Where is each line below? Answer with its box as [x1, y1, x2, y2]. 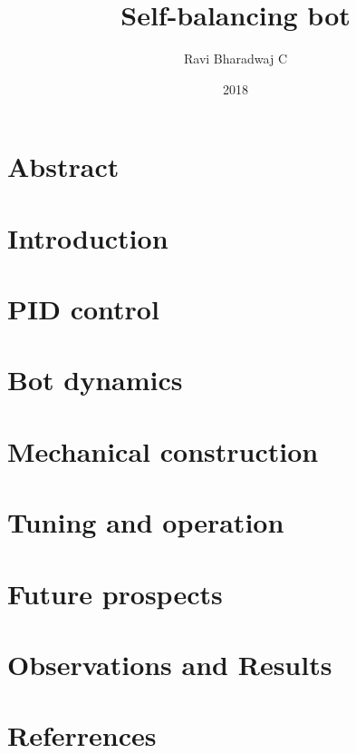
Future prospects [7, 574, 223, 612]
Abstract [7, 148, 120, 185]
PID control [7, 290, 159, 328]
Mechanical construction [7, 432, 319, 469]
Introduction [7, 219, 168, 256]
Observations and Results [7, 645, 332, 682]
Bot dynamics [7, 361, 183, 398]
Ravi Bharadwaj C [184, 49, 287, 68]
